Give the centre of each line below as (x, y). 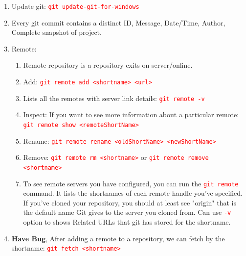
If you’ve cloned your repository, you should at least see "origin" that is (130, 202)
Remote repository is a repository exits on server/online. (108, 65)
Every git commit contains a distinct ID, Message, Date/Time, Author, (118, 22)
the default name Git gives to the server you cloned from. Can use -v (127, 212)
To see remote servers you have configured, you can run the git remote (131, 183)
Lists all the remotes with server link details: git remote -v (114, 98)
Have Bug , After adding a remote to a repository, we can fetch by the (118, 238)
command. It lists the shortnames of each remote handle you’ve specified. (133, 193)
